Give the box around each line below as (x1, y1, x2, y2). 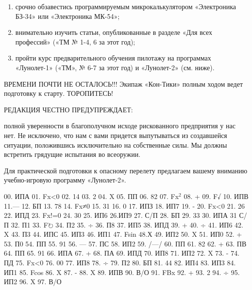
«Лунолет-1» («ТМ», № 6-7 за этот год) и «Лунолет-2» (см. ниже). (15, 62, 215, 72)
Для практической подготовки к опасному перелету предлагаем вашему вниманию (4, 165, 248, 175)
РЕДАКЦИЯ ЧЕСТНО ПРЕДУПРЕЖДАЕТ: (4, 104, 133, 114)
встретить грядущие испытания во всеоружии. (4, 149, 141, 159)
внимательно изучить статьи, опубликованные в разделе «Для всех (15, 27, 213, 37)
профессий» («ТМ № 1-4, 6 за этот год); (15, 36, 135, 46)
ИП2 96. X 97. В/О (4, 276, 62, 287)
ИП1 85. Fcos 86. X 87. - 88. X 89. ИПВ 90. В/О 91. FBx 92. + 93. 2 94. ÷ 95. (4, 267, 240, 277)
